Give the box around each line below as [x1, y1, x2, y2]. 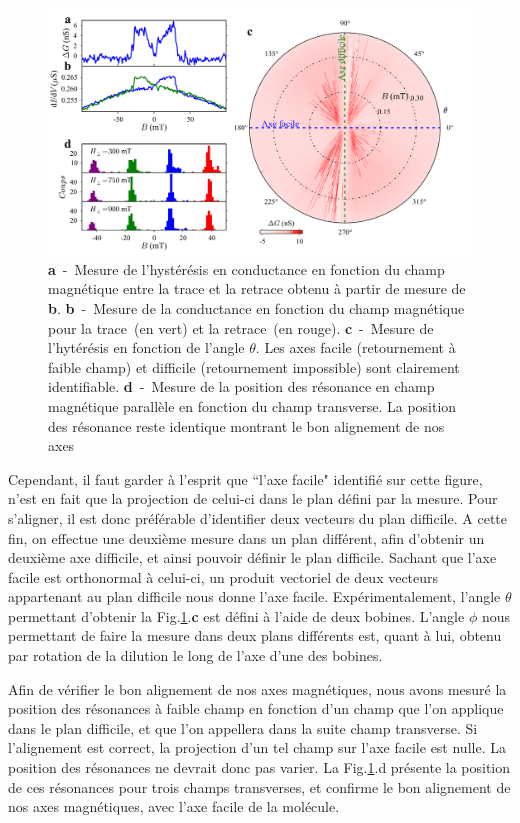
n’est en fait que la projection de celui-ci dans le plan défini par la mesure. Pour [8, 488, 498, 509]
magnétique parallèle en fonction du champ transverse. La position [48, 395, 457, 416]
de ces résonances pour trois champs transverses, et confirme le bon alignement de [8, 776, 511, 797]
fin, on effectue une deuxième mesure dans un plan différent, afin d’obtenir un [8, 527, 485, 548]
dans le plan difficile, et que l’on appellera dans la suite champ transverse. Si [8, 717, 478, 738]
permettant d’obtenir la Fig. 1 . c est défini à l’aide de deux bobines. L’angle [8, 605, 465, 626]
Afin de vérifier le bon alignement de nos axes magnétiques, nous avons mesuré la [8, 678, 507, 699]
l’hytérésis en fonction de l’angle [48, 337, 245, 358]
